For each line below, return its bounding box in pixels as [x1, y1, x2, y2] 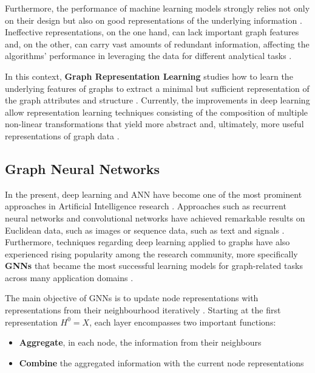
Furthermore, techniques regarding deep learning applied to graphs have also [5, 235, 290, 248]
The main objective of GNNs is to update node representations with [5, 291, 259, 304]
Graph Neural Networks [5, 159, 160, 178]
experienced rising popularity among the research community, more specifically [5, 247, 298, 260]
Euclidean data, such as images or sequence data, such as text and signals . [5, 223, 285, 236]
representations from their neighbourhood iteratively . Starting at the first [5, 304, 281, 316]
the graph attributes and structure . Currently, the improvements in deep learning [5, 94, 310, 106]
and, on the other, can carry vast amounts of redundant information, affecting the [5, 37, 310, 50]
